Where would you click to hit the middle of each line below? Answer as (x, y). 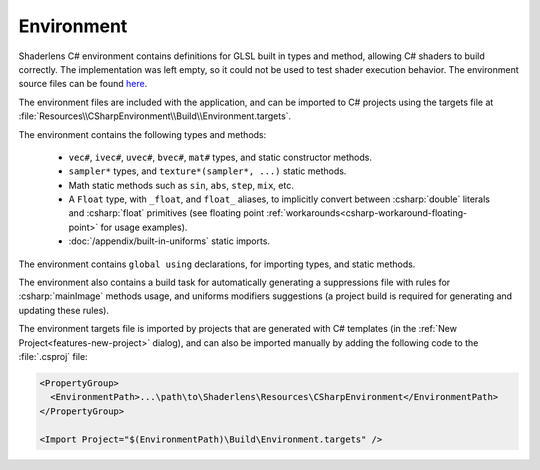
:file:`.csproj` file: (53, 356)
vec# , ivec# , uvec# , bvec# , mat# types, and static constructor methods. (220, 157)
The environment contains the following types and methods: (142, 134)
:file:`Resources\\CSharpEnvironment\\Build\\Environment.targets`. (155, 116)
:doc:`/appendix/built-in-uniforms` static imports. (169, 241)
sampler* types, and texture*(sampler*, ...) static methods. (207, 171)
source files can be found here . (83, 84)
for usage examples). (144, 227)
